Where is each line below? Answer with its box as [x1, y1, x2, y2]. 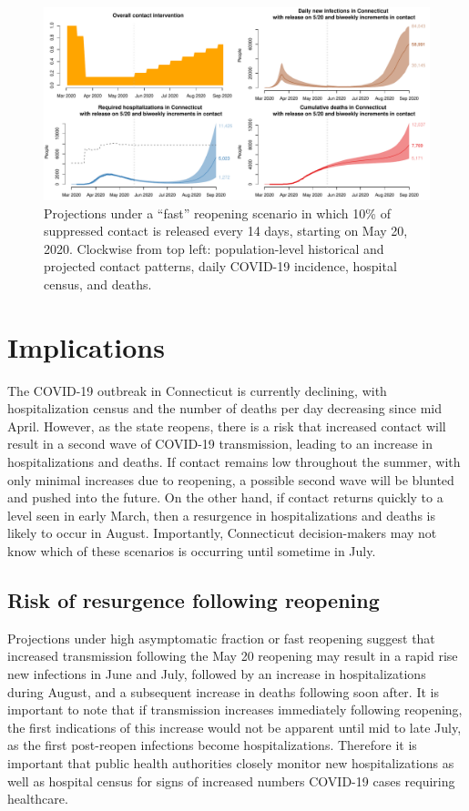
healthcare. [7, 789, 68, 808]
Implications [7, 328, 165, 365]
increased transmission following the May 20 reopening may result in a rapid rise [7, 646, 458, 665]
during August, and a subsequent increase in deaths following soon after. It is [7, 682, 439, 701]
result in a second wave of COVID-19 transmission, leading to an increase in [7, 434, 433, 453]
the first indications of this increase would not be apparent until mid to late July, [7, 717, 462, 736]
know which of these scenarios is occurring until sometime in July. [7, 542, 376, 561]
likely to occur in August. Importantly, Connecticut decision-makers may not [7, 523, 437, 542]
